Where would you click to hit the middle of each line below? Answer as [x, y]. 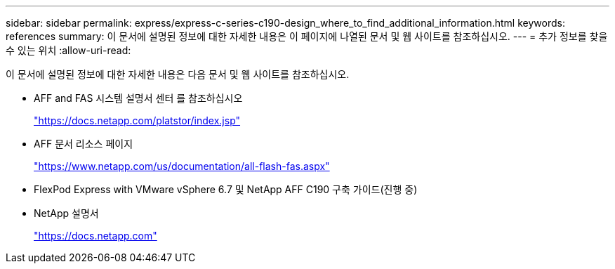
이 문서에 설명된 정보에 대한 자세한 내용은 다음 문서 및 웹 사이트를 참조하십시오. [178, 74]
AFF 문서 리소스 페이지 [84, 144]
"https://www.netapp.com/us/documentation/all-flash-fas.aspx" [182, 166]
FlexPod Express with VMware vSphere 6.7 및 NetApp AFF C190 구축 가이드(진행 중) [226, 189]
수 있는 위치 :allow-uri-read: [68, 50]
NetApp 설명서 [66, 213]
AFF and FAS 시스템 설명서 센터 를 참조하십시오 [138, 98]
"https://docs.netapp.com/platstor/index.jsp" [137, 120]
